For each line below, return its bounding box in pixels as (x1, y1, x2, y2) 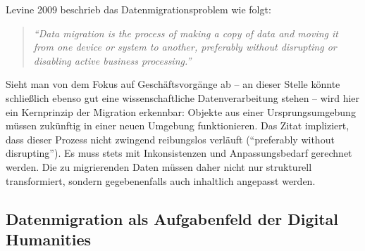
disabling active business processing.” (33, 53, 192, 67)
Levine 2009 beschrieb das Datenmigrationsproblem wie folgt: (6, 2, 271, 16)
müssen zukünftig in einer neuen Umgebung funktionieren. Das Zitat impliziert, (6, 118, 349, 133)
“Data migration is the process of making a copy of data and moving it (33, 25, 338, 40)
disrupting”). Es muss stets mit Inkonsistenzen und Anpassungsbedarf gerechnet (6, 146, 352, 160)
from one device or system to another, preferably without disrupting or (33, 39, 337, 54)
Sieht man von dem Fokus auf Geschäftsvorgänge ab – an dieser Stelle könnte (6, 77, 340, 91)
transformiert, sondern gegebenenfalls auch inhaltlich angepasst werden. (6, 173, 316, 188)
